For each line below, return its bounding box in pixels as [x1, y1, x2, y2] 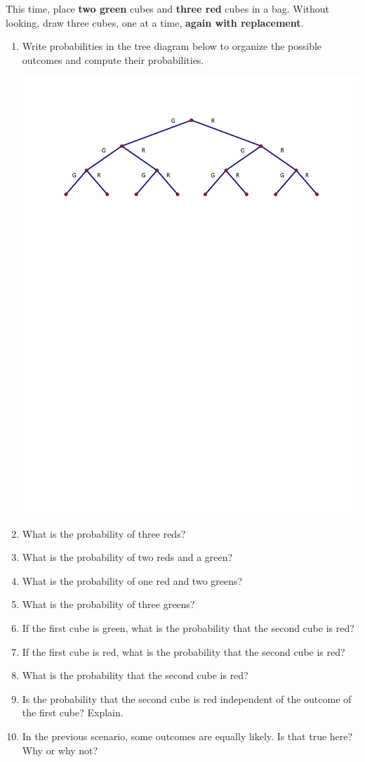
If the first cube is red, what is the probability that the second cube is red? [22, 644, 345, 659]
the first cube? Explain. [22, 705, 124, 720]
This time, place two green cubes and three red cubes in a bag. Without [6, 1, 330, 15]
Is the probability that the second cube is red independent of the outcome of [22, 691, 352, 706]
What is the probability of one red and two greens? [22, 573, 243, 588]
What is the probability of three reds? [22, 526, 186, 541]
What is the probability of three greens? [22, 597, 195, 612]
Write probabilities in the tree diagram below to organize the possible [22, 39, 322, 53]
